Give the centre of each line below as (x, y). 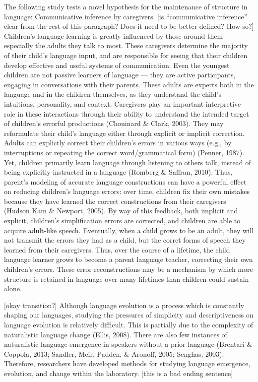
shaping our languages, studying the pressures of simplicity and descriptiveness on (129, 315)
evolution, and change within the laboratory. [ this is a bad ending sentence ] (119, 373)
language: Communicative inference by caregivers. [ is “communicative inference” (126, 16)
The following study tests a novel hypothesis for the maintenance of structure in (126, 6)
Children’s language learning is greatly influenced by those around (105, 35)
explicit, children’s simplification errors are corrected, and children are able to (122, 221)
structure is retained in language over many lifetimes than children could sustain (127, 279)
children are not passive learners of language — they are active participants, (120, 75)
